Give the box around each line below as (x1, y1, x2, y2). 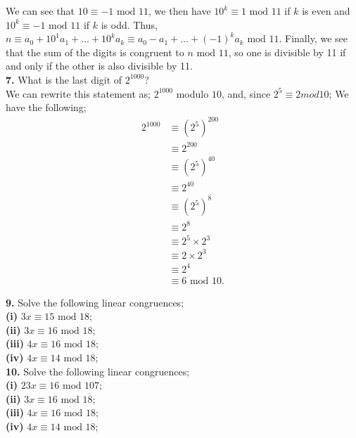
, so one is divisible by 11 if (228, 44, 346, 59)
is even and (302, 4, 350, 18)
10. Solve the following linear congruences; (6, 363, 190, 378)
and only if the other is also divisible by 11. (6, 58, 193, 73)
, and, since (221, 86, 271, 101)
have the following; (6, 100, 87, 115)
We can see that (6, 4, 75, 18)
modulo (176, 86, 209, 101)
